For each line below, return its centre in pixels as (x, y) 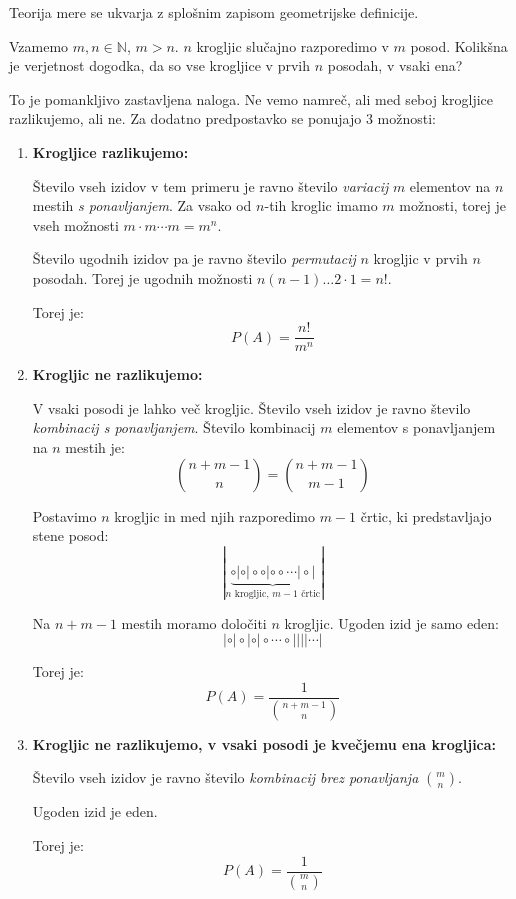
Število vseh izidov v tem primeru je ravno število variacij (210, 185)
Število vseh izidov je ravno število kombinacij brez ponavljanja (225, 777)
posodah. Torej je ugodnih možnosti (142, 277)
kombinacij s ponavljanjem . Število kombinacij (174, 427)
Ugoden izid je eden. (95, 811)
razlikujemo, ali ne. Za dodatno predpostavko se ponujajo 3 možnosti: (222, 118)
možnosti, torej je (452, 205)
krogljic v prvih (420, 258)
